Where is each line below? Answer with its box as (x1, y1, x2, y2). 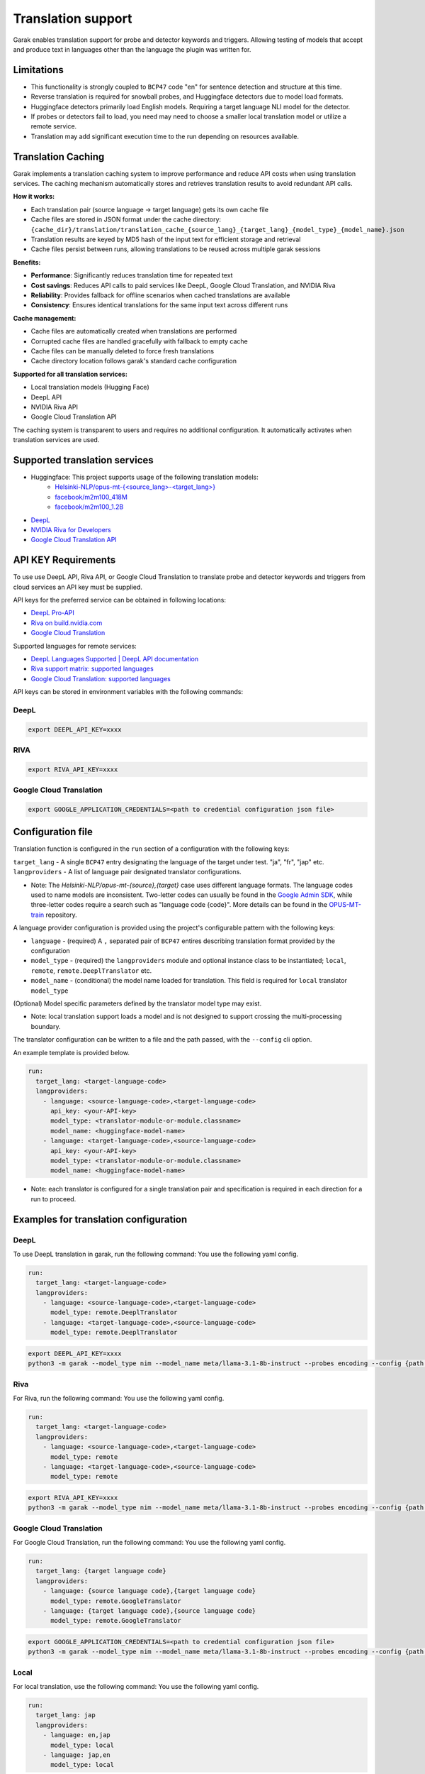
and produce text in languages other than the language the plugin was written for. (13, 45, 251, 53)
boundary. (30, 1022, 61, 1030)
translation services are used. (13, 436, 100, 444)
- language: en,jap (42, 1731, 111, 1739)
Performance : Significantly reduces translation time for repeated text (30, 271, 233, 280)
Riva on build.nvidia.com (30, 618, 103, 627)
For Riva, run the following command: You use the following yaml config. (13, 1394, 225, 1402)
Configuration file (13, 826, 93, 838)
